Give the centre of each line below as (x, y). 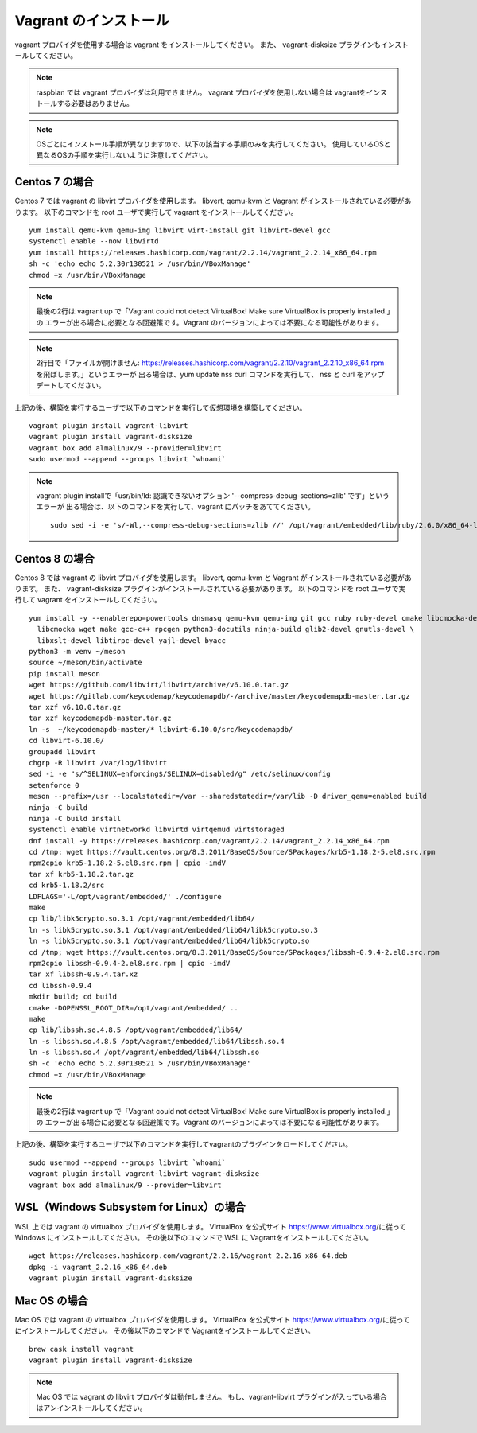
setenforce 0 (54, 785)
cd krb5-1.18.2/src (67, 886)
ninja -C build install (75, 818)
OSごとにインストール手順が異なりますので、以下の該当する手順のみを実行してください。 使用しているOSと (213, 144)
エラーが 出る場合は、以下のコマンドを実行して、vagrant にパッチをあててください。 (176, 507)
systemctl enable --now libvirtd (94, 241)
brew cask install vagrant (81, 1349)
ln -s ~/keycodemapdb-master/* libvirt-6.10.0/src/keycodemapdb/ (161, 729)
